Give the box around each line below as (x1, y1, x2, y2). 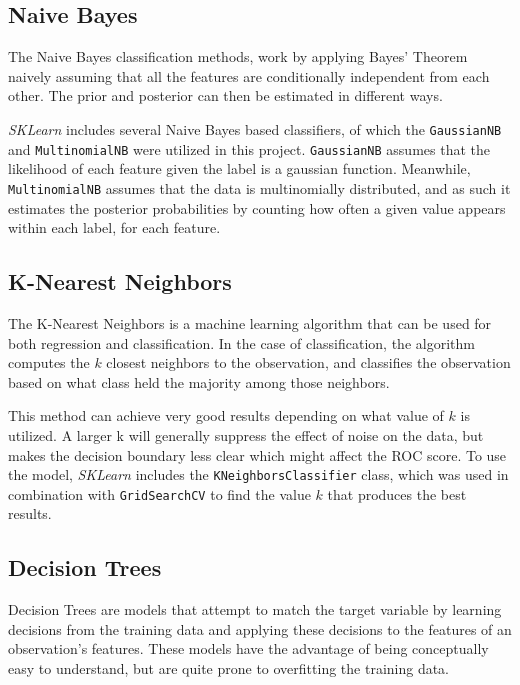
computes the (8, 352, 90, 373)
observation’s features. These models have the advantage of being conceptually (8, 638, 489, 659)
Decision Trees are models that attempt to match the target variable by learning (8, 599, 502, 620)
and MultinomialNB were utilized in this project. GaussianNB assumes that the (8, 138, 490, 159)
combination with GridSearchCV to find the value (8, 483, 311, 504)
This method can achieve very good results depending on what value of (8, 405, 444, 426)
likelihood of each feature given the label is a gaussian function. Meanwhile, (8, 158, 471, 179)
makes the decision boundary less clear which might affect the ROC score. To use (8, 444, 507, 465)
